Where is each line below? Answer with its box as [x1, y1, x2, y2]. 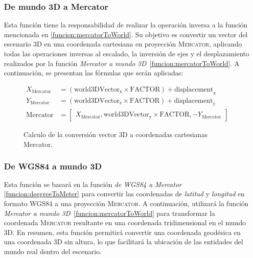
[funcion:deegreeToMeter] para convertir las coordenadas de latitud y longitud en [4, 188, 245, 199]
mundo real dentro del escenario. [4, 246, 102, 257]
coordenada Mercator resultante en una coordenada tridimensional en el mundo [4, 217, 246, 228]
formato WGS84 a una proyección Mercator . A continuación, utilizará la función [4, 198, 249, 209]
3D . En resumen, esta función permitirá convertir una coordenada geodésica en [4, 227, 241, 237]
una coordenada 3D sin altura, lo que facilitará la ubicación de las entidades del [4, 236, 243, 247]
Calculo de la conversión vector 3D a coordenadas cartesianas [23, 129, 207, 140]
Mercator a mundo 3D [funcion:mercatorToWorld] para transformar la [4, 208, 215, 218]
